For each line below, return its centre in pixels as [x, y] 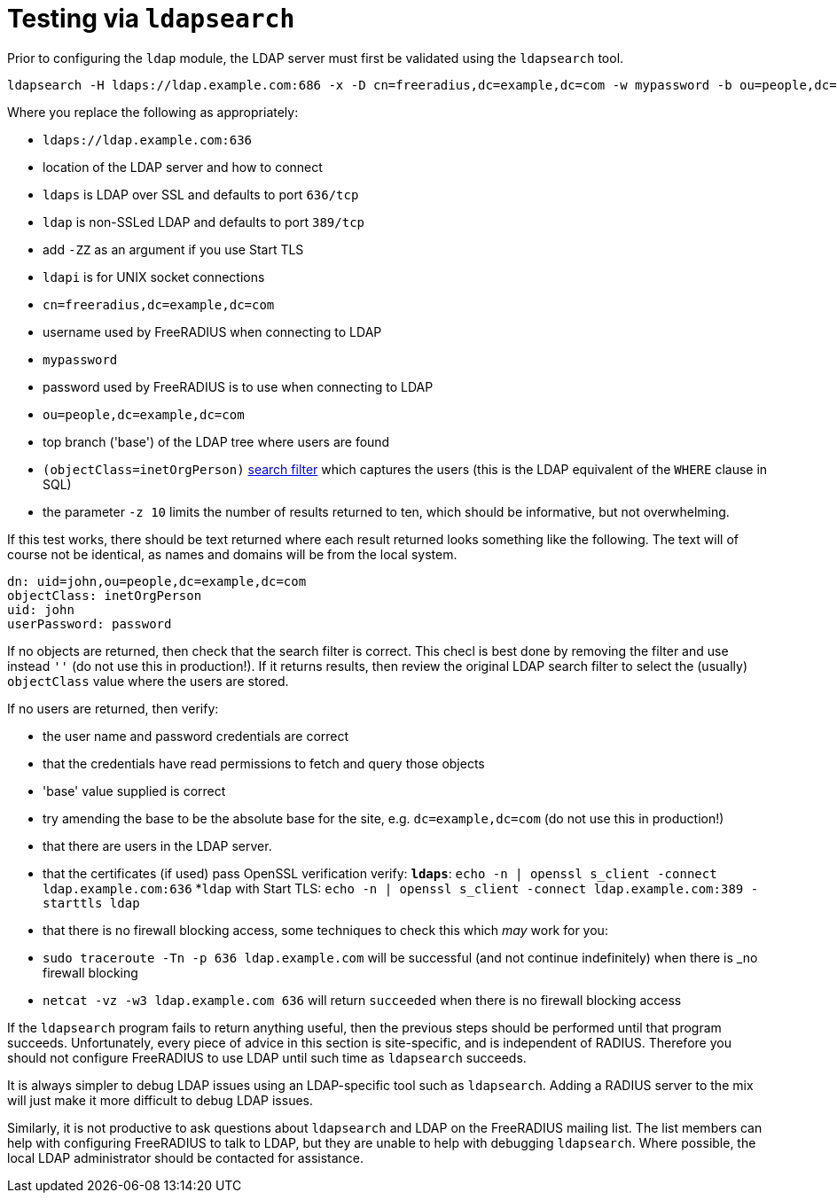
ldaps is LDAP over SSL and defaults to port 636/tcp [201, 194]
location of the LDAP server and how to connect [183, 167]
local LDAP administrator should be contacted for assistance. [186, 1157]
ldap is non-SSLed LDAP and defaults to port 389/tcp [203, 222]
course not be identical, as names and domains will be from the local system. [232, 554]
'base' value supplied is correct [134, 791]
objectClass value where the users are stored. [148, 681]
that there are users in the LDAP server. [157, 845]
